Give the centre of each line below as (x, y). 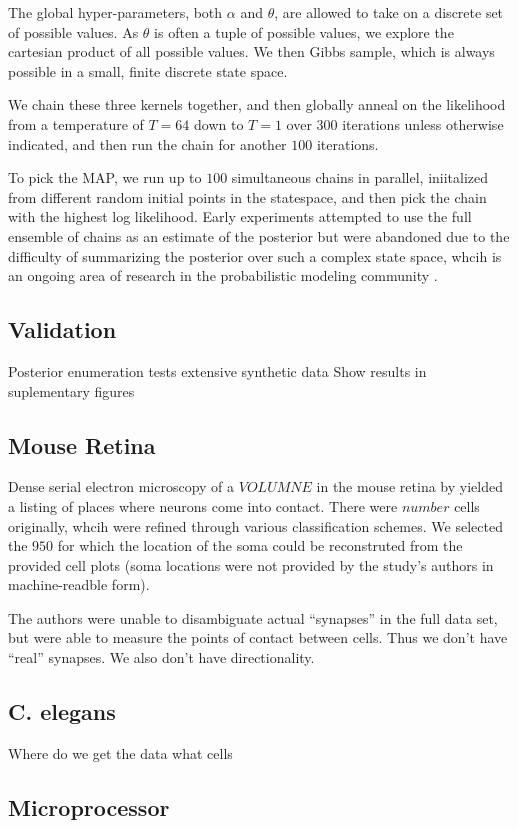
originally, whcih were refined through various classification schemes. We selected (255, 525)
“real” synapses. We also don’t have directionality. (161, 657)
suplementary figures (71, 390)
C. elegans (62, 711)
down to (219, 123)
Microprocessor (89, 806)
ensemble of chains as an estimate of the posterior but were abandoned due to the (259, 235)
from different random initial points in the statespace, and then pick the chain (247, 196)
